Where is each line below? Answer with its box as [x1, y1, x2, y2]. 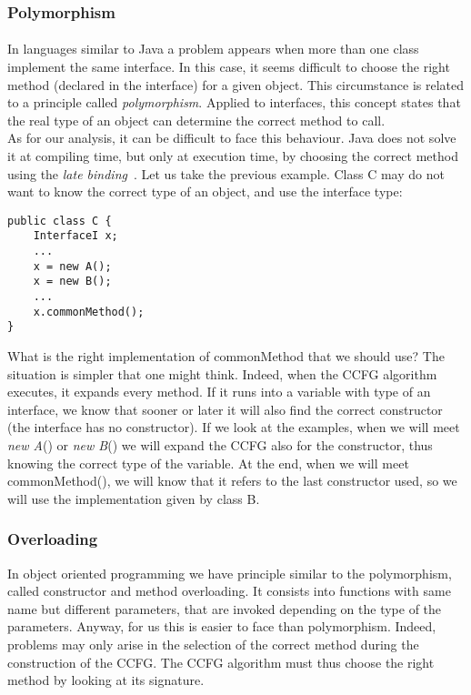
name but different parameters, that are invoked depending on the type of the [7, 599, 442, 618]
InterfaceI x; [33, 229, 118, 243]
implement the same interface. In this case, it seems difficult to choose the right [7, 57, 450, 76]
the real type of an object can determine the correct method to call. [7, 110, 386, 129]
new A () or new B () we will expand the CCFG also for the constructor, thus [7, 436, 433, 454]
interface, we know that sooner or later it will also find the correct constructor [7, 399, 443, 418]
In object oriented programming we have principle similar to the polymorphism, [7, 563, 452, 582]
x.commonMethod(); [33, 305, 145, 318]
